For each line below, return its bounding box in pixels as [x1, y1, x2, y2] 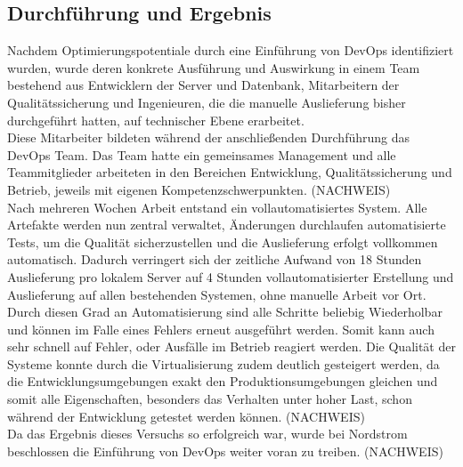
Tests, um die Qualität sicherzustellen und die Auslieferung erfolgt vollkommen [7, 232, 438, 251]
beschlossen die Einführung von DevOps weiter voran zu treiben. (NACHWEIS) [7, 441, 443, 460]
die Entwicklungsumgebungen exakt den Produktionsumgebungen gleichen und [7, 372, 438, 391]
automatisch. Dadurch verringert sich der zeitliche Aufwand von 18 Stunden [7, 250, 422, 269]
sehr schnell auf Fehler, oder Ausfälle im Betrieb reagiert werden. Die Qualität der [7, 337, 456, 356]
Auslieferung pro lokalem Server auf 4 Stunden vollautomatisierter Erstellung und [7, 267, 454, 286]
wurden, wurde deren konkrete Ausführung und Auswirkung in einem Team [7, 58, 420, 76]
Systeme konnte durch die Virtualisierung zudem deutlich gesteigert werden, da [7, 354, 440, 373]
